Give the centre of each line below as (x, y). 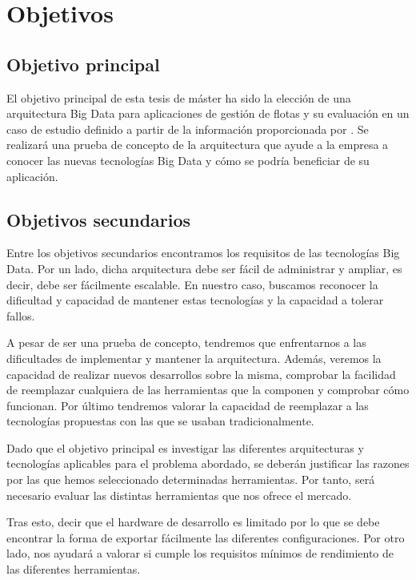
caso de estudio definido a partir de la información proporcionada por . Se (188, 129)
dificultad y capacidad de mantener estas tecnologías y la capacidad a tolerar (195, 300)
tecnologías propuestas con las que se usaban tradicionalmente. (160, 421)
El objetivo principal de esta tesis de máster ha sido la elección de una (179, 97)
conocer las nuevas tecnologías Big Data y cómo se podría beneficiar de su (188, 160)
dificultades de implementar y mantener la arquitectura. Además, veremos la (194, 358)
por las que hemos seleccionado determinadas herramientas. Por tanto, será (191, 479)
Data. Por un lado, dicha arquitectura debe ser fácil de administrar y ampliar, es (204, 268)
